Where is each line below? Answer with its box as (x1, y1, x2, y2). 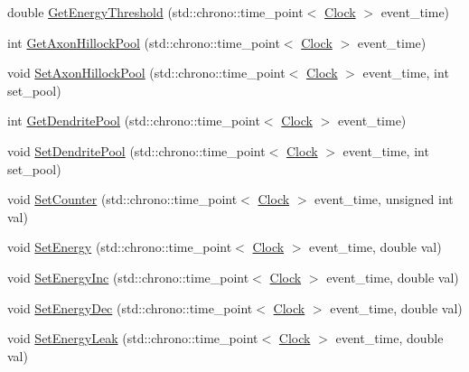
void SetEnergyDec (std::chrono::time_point (7, 298, 253, 317)
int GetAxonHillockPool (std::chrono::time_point (7, 33, 280, 51)
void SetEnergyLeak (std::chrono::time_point (7, 329, 258, 348)
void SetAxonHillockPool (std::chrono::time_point (7, 63, 286, 82)
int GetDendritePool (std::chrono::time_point (7, 111, 260, 130)
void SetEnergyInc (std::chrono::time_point (7, 267, 249, 286)
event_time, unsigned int (314, 190, 454, 209)
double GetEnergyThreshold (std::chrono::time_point (7, 3, 304, 21)
